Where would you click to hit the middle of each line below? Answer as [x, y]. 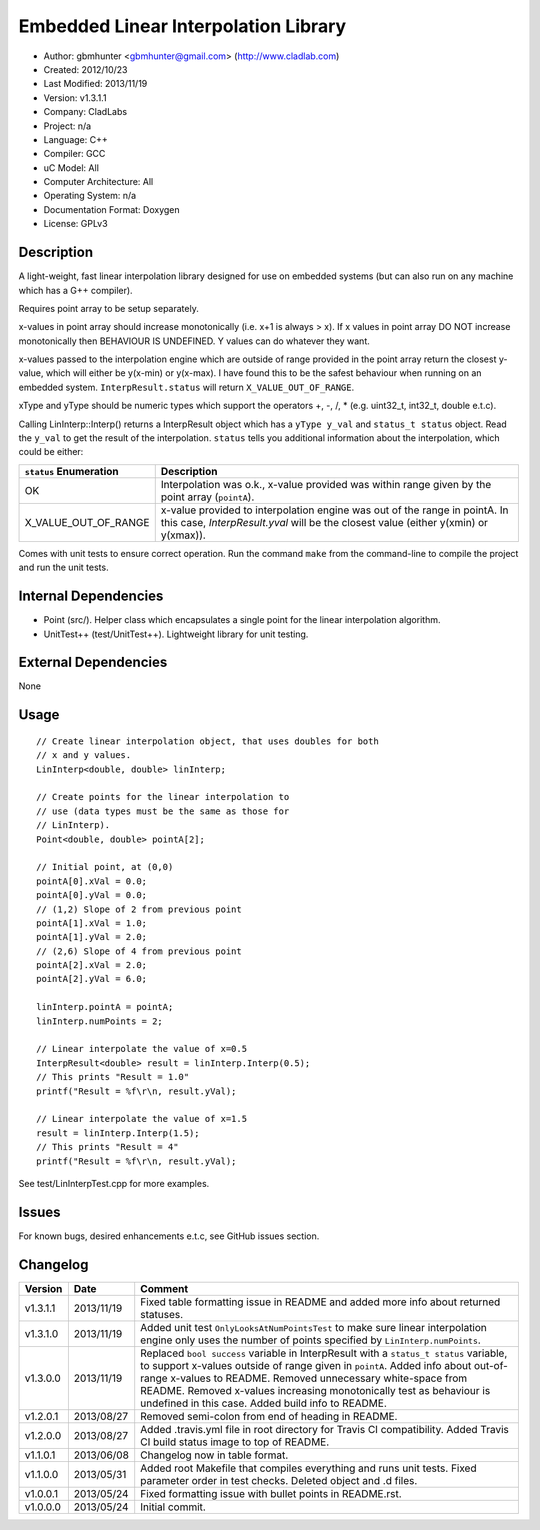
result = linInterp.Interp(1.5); [118, 1133]
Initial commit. [173, 1507]
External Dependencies [93, 662]
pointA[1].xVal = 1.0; [92, 923]
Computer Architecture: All [98, 182]
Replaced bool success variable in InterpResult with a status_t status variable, [324, 1353]
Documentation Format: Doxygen [111, 209]
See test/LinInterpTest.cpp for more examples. [114, 1183]
